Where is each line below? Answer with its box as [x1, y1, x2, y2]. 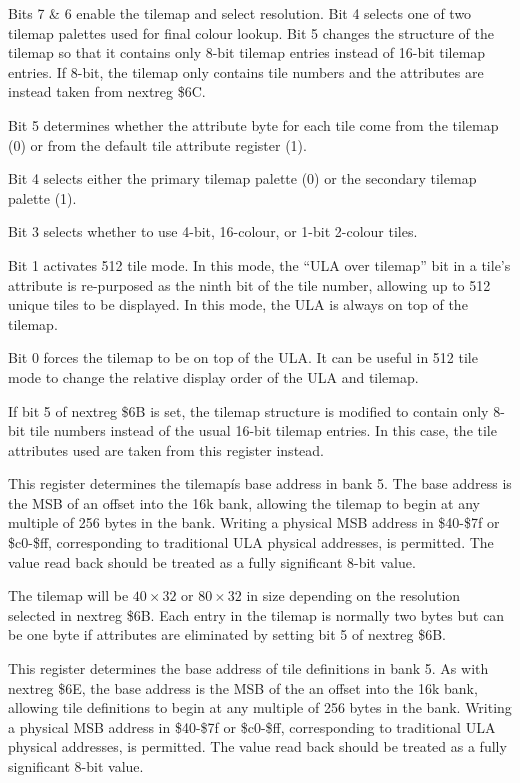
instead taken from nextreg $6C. [8, 81, 206, 102]
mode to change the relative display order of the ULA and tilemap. [8, 366, 419, 387]
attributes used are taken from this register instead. [8, 439, 324, 460]
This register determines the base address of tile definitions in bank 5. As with [8, 658, 489, 679]
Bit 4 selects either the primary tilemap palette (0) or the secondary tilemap [8, 168, 477, 189]
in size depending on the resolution [246, 585, 461, 606]
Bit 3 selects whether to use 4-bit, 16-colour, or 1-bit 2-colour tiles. [8, 221, 418, 242]
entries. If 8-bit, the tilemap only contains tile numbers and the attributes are [8, 61, 484, 82]
